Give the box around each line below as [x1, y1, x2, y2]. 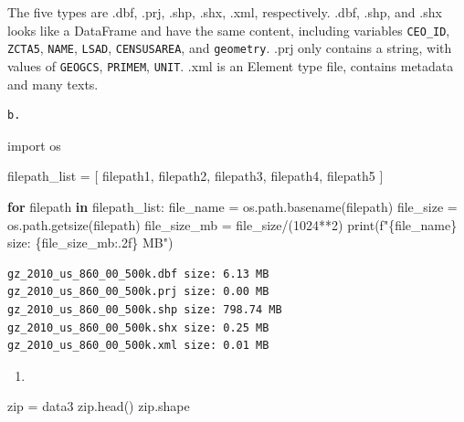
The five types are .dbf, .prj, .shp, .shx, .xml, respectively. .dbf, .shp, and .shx [7, 3, 442, 21]
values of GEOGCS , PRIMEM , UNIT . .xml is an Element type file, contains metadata [7, 56, 454, 75]
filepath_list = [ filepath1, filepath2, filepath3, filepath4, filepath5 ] [7, 166, 384, 185]
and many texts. [7, 74, 99, 93]
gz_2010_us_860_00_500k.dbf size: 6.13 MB [7, 267, 269, 280]
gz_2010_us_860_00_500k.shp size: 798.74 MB [7, 302, 282, 316]
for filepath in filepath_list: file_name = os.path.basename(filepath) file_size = [7, 196, 458, 216]
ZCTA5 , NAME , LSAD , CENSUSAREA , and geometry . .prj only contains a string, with [7, 38, 452, 58]
